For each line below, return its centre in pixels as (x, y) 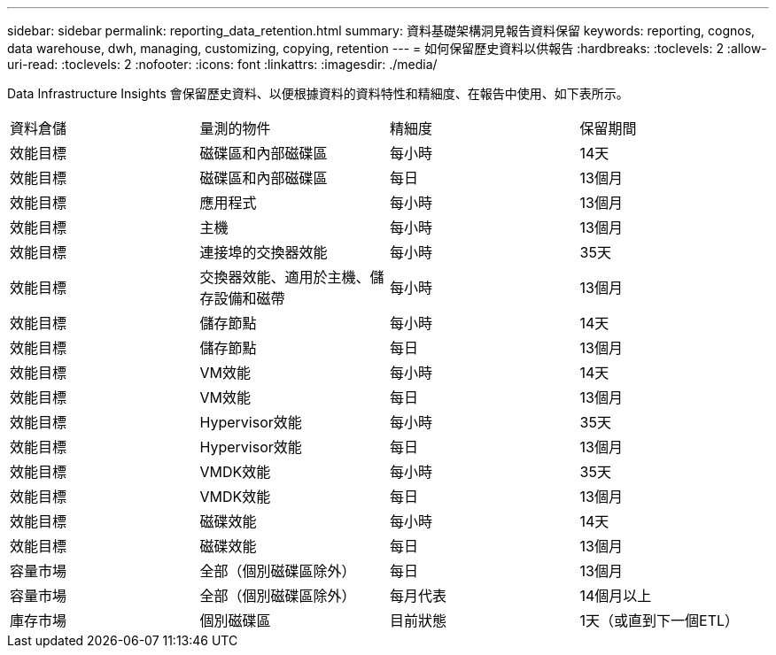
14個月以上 (616, 596)
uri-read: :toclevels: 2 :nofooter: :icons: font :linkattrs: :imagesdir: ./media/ (222, 64)
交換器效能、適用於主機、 (285, 277)
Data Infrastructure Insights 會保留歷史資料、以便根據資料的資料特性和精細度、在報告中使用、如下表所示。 (318, 93)
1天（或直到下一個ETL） (660, 620)
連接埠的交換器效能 (264, 252)
